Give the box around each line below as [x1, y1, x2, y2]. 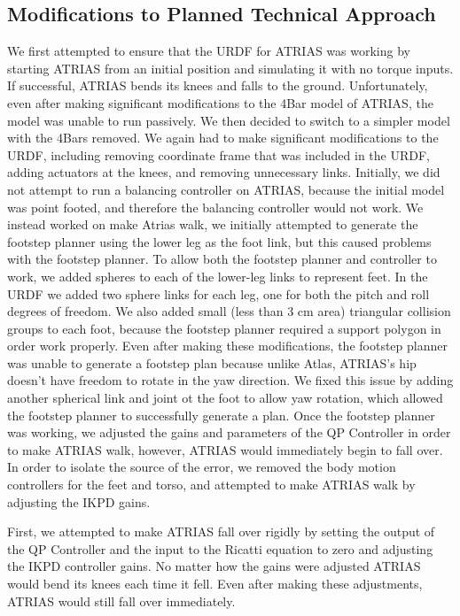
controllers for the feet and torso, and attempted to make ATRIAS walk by [7, 475, 416, 494]
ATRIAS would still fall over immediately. [7, 591, 236, 610]
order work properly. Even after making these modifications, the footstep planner [7, 336, 448, 355]
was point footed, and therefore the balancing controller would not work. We [7, 197, 424, 216]
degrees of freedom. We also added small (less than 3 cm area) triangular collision [7, 302, 451, 320]
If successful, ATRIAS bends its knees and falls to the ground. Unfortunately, [7, 76, 428, 95]
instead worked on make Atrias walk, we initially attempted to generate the [7, 215, 418, 234]
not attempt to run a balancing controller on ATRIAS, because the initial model [7, 180, 445, 198]
